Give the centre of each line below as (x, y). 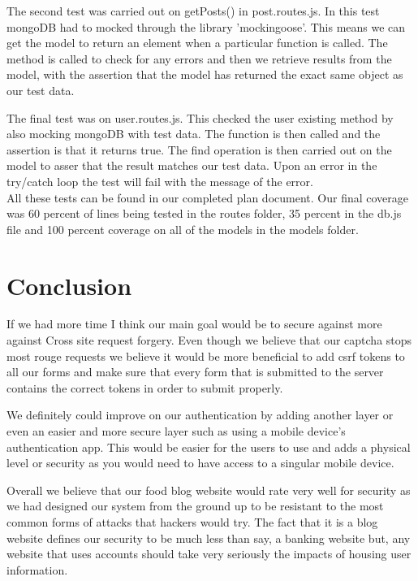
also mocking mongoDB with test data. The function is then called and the (194, 134)
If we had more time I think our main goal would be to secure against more (194, 324)
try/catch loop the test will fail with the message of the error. (160, 181)
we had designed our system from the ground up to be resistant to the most (195, 506)
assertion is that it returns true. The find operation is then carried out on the (199, 149)
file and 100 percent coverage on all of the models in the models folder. (183, 229)
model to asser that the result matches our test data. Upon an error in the (192, 165)
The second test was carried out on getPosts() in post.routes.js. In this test (193, 11)
